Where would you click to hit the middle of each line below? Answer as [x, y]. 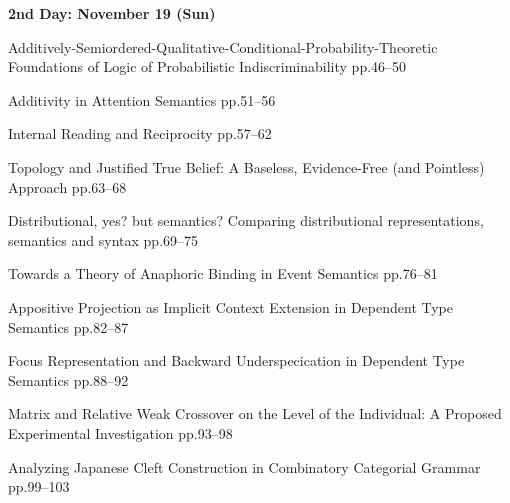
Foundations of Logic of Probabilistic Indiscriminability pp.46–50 [207, 66]
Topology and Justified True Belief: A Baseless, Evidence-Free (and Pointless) [246, 166]
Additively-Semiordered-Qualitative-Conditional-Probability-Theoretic [223, 46]
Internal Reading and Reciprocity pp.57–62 [140, 133]
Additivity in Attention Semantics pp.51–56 [142, 99]
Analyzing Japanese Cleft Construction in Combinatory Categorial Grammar [244, 466]
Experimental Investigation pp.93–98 [120, 432]
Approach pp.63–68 [67, 186]
